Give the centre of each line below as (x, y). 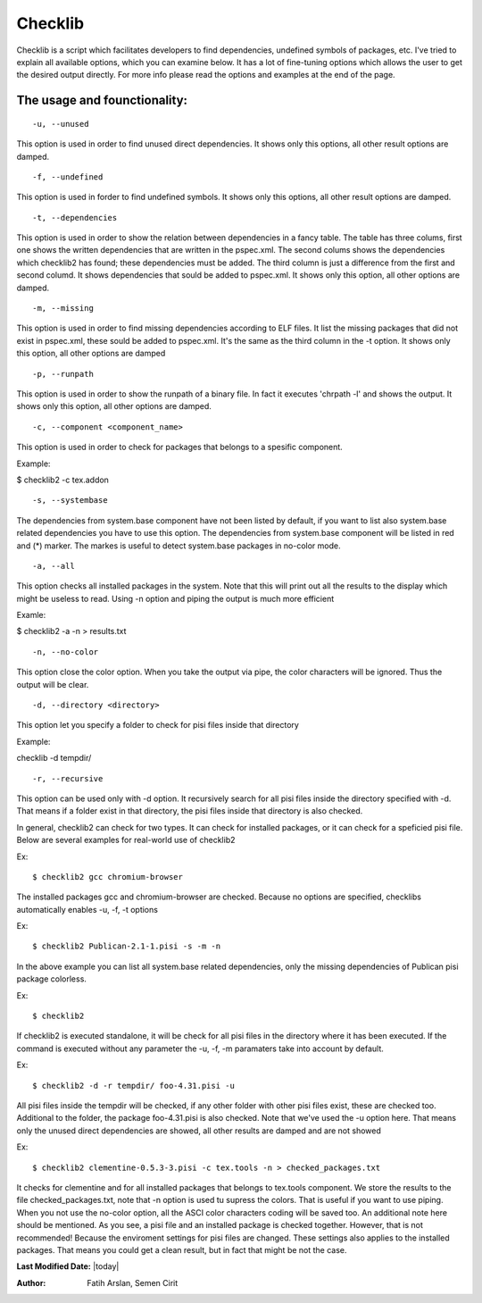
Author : (31, 1282)
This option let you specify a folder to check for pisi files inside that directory (158, 725)
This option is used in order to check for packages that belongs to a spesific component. (179, 447)
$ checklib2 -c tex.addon (62, 480)
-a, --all (54, 566)
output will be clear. (53, 684)
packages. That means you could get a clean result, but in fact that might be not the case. (182, 1249)
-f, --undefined (68, 177)
